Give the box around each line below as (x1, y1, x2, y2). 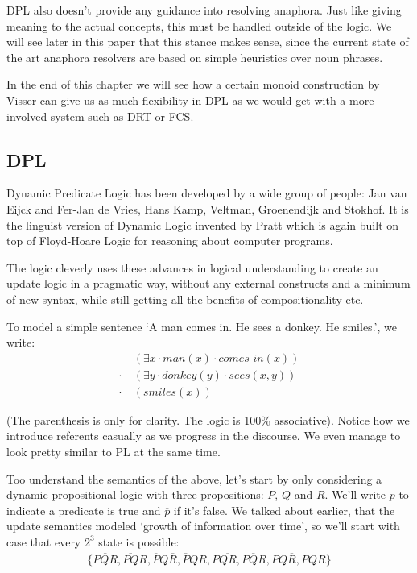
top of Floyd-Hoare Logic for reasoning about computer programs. (6, 232, 333, 249)
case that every (6, 533, 81, 550)
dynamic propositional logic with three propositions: (6, 486, 264, 503)
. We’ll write (324, 486, 386, 503)
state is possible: (98, 533, 180, 550)
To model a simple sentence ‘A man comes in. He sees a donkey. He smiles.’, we (6, 318, 397, 334)
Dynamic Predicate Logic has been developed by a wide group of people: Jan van (6, 185, 407, 201)
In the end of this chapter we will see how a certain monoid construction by (6, 76, 380, 93)
